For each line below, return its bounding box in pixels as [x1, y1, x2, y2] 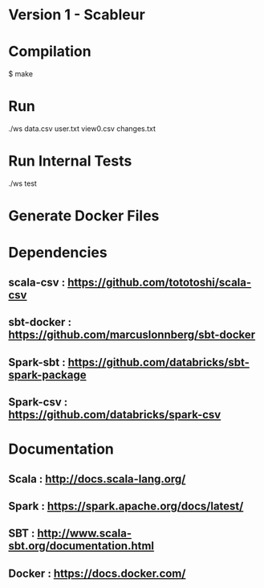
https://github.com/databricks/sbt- [67, 356, 250, 369]
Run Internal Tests [8, 152, 132, 171]
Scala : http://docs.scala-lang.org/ [8, 472, 186, 486]
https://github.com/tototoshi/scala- [67, 275, 252, 289]
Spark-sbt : [8, 356, 66, 369]
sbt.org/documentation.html [8, 539, 155, 553]
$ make [8, 69, 34, 79]
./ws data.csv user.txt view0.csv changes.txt [8, 124, 156, 134]
